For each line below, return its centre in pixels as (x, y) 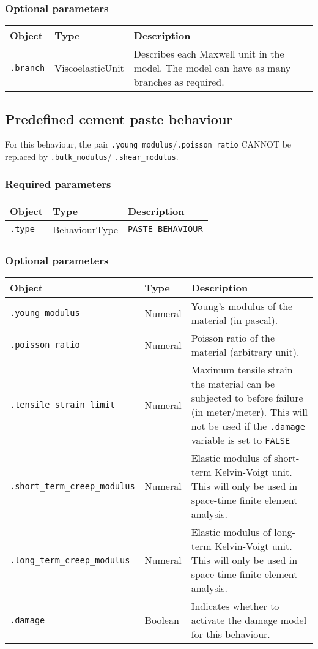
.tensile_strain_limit (62, 405)
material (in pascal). (235, 320)
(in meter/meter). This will (250, 412)
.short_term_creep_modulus (72, 486)
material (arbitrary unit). (245, 352)
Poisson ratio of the (233, 338)
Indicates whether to (235, 606)
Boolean (162, 620)
